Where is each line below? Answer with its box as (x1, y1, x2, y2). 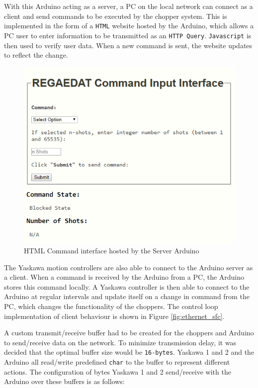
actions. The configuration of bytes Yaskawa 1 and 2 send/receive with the (4, 366, 231, 377)
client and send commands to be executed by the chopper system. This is (4, 10, 227, 21)
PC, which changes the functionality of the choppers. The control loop (4, 301, 218, 311)
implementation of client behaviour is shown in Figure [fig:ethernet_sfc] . (4, 310, 225, 321)
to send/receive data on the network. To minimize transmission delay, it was (4, 337, 237, 347)
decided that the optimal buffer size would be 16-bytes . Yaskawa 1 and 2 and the (4, 347, 255, 357)
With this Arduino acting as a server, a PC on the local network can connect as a (4, 1, 253, 11)
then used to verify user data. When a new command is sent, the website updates (4, 40, 253, 50)
